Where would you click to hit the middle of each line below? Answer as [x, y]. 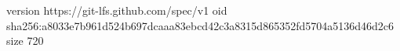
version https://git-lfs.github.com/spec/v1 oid [117, 10]
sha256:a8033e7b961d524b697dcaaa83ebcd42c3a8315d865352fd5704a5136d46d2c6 [200, 25]
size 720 [25, 41]
